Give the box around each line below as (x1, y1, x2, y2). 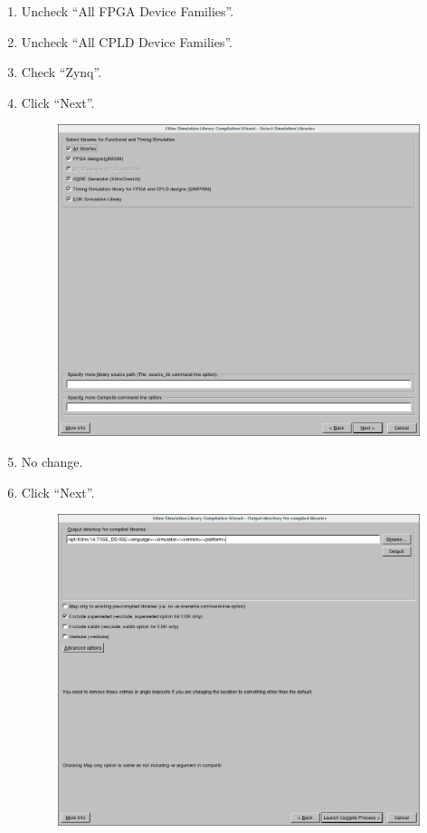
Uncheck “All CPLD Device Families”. (21, 32, 232, 51)
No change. (21, 451, 83, 470)
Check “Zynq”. (21, 63, 102, 82)
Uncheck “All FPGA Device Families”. (21, 2, 234, 20)
